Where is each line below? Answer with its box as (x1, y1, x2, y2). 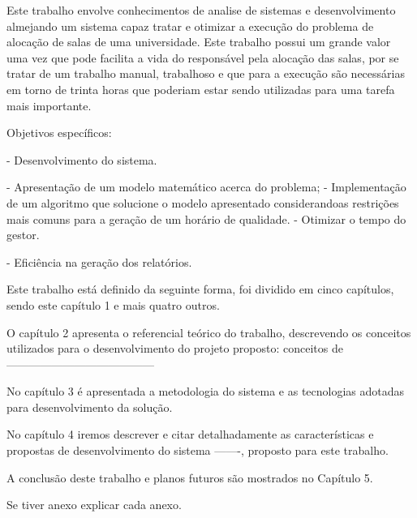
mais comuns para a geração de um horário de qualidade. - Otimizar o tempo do (6, 210, 406, 227)
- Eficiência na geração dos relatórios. (6, 253, 192, 270)
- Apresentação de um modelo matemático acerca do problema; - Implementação (6, 178, 406, 195)
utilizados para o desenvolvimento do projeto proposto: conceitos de (6, 340, 343, 357)
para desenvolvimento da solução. (6, 398, 173, 415)
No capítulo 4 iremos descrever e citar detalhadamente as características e (6, 426, 374, 443)
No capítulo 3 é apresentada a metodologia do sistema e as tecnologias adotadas (6, 383, 405, 400)
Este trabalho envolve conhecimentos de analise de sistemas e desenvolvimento (6, 2, 396, 18)
